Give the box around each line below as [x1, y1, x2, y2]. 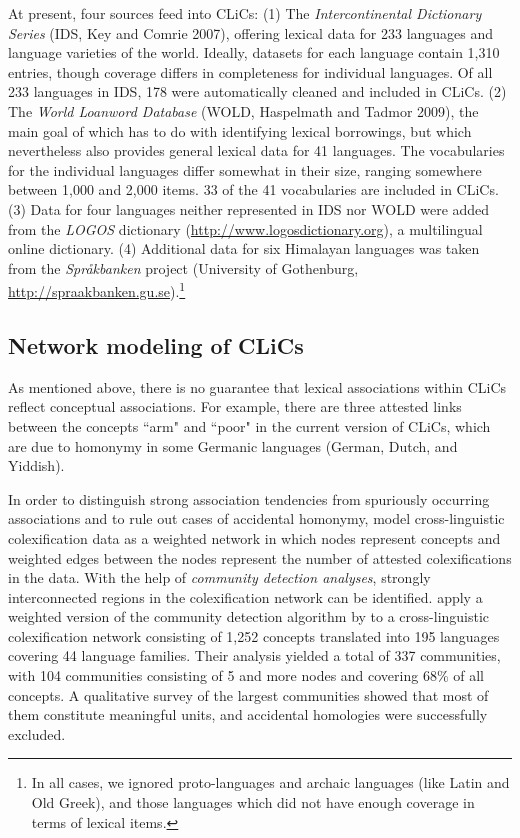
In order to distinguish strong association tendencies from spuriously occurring [8, 488, 490, 509]
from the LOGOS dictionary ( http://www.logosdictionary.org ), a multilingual [8, 218, 483, 239]
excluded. [8, 723, 66, 744]
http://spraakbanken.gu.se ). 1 [8, 278, 186, 301]
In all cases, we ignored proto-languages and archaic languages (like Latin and [31, 772, 510, 793]
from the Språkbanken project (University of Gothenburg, [8, 257, 359, 278]
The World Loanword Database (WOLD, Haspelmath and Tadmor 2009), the [8, 100, 479, 121]
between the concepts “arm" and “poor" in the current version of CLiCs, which [8, 415, 491, 436]
